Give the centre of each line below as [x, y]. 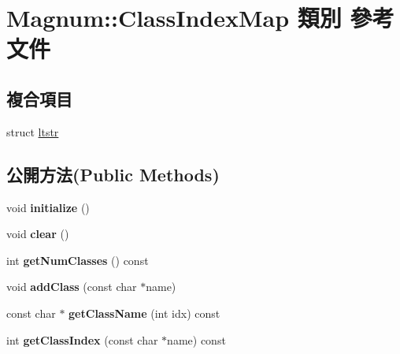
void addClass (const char [72, 287]
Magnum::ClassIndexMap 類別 [174, 18]
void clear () [38, 234]
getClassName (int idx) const [144, 313]
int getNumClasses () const [78, 260]
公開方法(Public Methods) [113, 174]
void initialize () [48, 207]
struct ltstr [33, 131]
